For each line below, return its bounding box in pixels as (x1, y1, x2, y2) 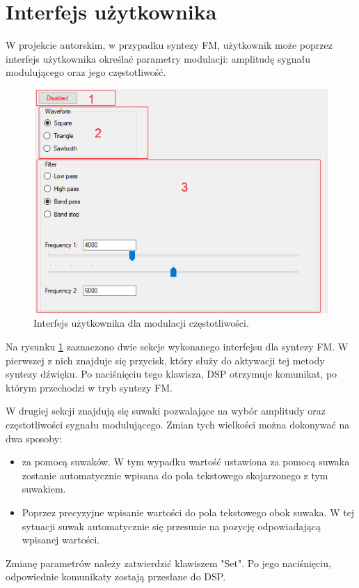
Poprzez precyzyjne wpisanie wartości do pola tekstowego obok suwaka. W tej (22, 505, 355, 520)
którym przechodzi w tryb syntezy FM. (6, 380, 173, 394)
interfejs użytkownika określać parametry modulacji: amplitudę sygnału (6, 51, 310, 65)
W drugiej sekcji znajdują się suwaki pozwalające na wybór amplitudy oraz (6, 403, 326, 418)
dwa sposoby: (6, 431, 63, 445)
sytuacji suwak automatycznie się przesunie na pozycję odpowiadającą (22, 518, 321, 533)
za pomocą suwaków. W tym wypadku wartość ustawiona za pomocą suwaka (22, 454, 350, 469)
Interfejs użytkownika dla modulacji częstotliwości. (33, 316, 249, 330)
